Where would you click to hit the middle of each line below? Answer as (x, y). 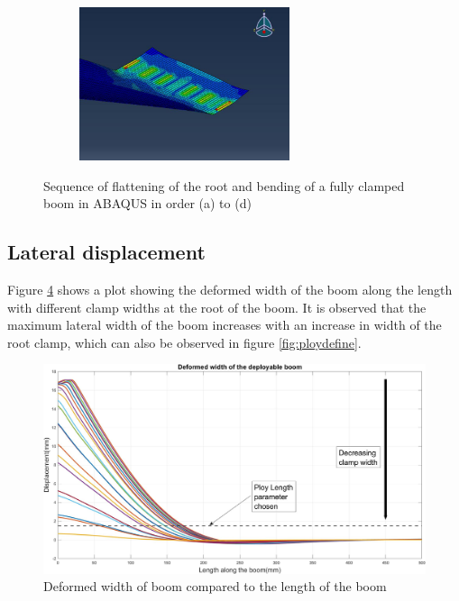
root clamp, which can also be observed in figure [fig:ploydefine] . (184, 342)
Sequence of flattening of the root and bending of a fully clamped (224, 185)
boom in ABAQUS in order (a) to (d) (147, 203)
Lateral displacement (106, 252)
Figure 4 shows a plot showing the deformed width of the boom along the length (230, 290)
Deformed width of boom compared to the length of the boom (215, 586)
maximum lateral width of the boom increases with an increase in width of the (225, 325)
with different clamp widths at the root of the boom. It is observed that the (217, 307)
